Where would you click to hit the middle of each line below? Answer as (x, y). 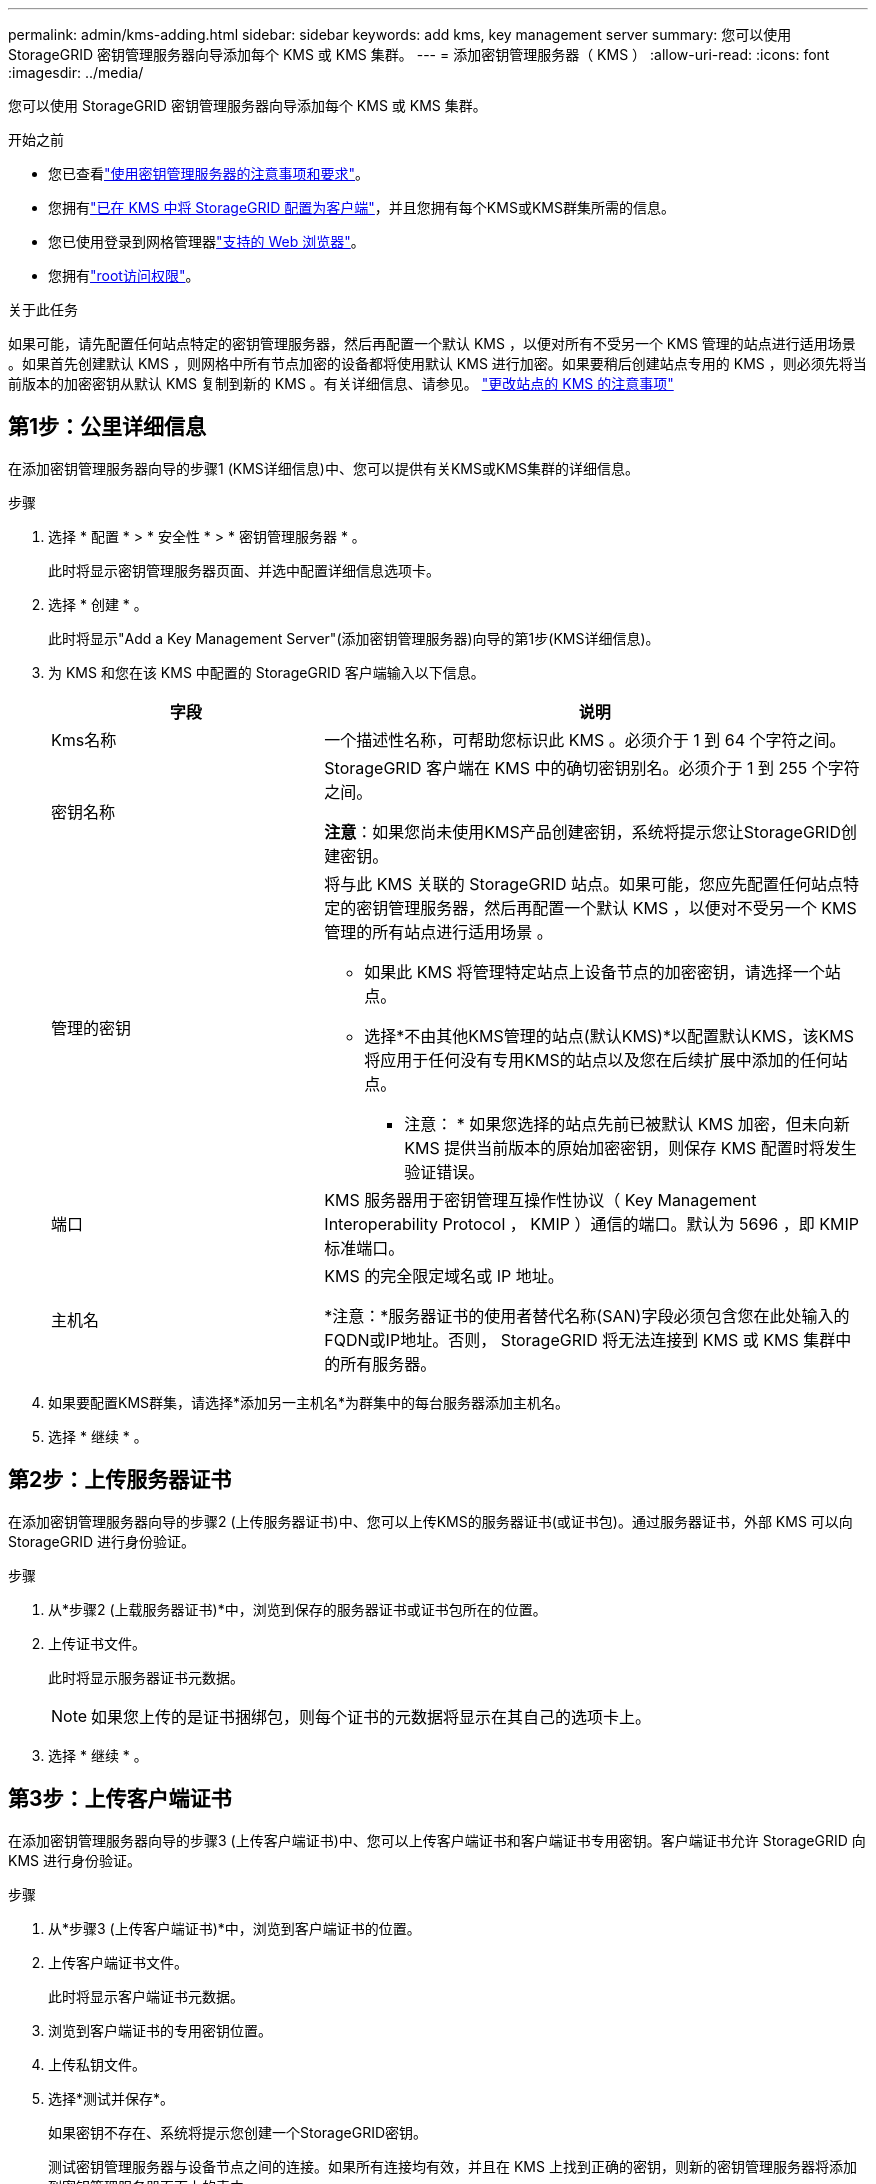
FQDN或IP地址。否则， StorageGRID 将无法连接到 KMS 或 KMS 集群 (580, 1339)
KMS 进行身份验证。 (74, 1860)
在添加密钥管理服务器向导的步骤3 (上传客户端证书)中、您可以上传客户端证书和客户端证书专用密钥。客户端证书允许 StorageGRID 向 (437, 1840)
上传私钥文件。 (97, 2064)
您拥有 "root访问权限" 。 (124, 275)
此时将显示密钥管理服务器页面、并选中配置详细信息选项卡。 (244, 570)
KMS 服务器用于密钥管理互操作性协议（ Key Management (540, 1199)
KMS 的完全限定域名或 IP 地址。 (444, 1275)
